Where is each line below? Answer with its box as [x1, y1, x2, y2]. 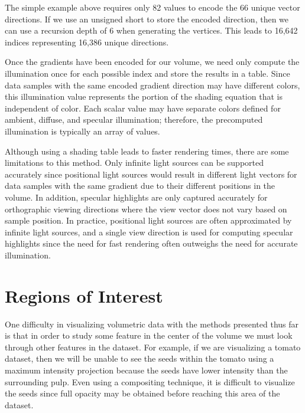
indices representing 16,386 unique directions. [5, 35, 169, 48]
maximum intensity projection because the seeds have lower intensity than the [5, 363, 288, 376]
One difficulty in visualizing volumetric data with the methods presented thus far [5, 317, 299, 330]
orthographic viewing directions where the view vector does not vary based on [5, 202, 287, 215]
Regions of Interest [5, 283, 163, 307]
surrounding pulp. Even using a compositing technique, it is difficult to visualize [5, 375, 295, 388]
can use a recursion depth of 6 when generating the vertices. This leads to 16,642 [5, 24, 298, 37]
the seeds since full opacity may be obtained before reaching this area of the [5, 387, 280, 399]
